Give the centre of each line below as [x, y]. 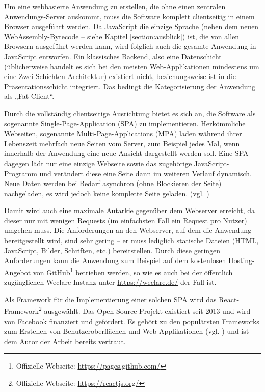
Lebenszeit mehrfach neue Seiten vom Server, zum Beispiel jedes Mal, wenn [122, 143]
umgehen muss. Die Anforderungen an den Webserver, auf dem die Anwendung [128, 230]
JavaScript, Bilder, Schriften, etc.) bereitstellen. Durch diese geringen [112, 250]
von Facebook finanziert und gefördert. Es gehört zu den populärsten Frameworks [132, 321]
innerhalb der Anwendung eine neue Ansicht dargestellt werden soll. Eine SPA [126, 153]
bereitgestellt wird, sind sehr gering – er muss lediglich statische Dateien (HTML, [131, 240]
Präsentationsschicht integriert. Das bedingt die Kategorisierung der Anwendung [130, 86]
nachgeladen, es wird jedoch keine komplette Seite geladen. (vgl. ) [107, 193]
